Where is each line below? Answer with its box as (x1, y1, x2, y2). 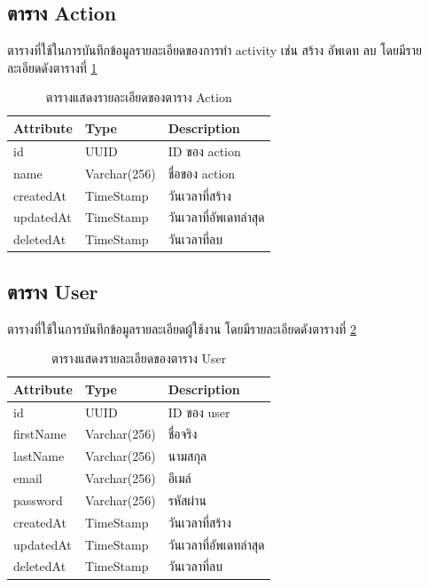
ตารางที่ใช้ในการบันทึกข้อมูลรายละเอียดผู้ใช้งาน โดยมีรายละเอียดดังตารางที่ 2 (7, 319, 357, 337)
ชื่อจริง (168, 424, 198, 443)
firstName (13, 424, 66, 443)
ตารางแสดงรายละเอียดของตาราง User (51, 349, 227, 368)
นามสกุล (168, 447, 207, 465)
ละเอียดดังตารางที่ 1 (7, 58, 97, 76)
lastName (13, 447, 65, 465)
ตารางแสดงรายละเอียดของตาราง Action (45, 88, 232, 107)
